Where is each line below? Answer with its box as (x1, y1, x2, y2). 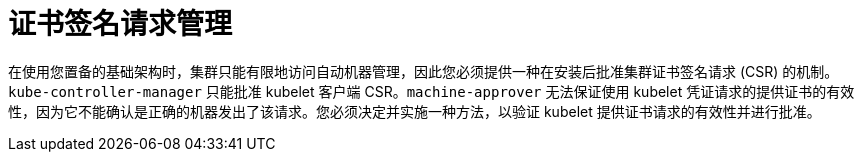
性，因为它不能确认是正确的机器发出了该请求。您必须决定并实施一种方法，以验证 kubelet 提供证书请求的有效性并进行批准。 (8, 102, 821, 120)
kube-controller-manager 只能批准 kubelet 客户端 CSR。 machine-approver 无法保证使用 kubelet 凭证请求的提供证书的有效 (8, 82, 855, 100)
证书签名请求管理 (8, 7, 233, 41)
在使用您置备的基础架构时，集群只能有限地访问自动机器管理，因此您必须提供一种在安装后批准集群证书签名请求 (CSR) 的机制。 (8, 62, 839, 80)
